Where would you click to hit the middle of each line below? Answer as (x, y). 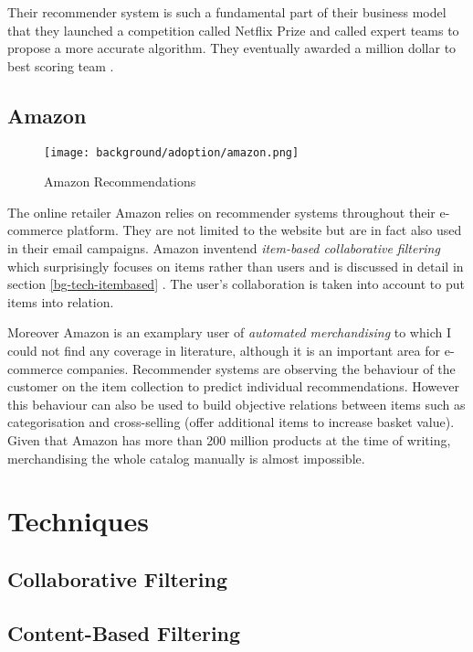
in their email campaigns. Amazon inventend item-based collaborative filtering (224, 248)
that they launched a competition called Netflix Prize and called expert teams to (233, 30)
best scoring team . (61, 65)
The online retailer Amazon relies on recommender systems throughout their (221, 212)
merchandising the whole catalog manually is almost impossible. (186, 458)
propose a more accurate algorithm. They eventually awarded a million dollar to (232, 48)
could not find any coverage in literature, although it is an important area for (224, 350)
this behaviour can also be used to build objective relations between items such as (236, 404)
